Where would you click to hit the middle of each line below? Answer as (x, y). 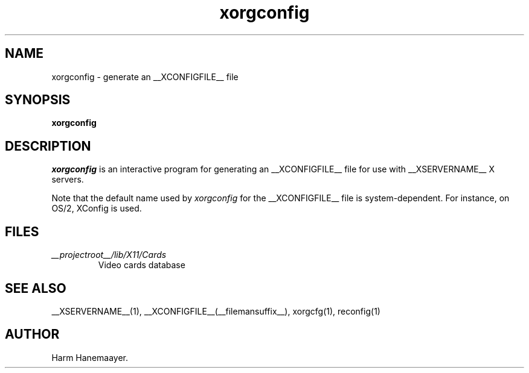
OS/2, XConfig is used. (97, 208)
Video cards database (142, 265)
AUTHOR (32, 334)
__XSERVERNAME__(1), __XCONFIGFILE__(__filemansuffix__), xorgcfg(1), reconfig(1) (216, 311)
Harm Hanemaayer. (90, 357)
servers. (68, 180)
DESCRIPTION (48, 146)
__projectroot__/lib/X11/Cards (109, 255)
